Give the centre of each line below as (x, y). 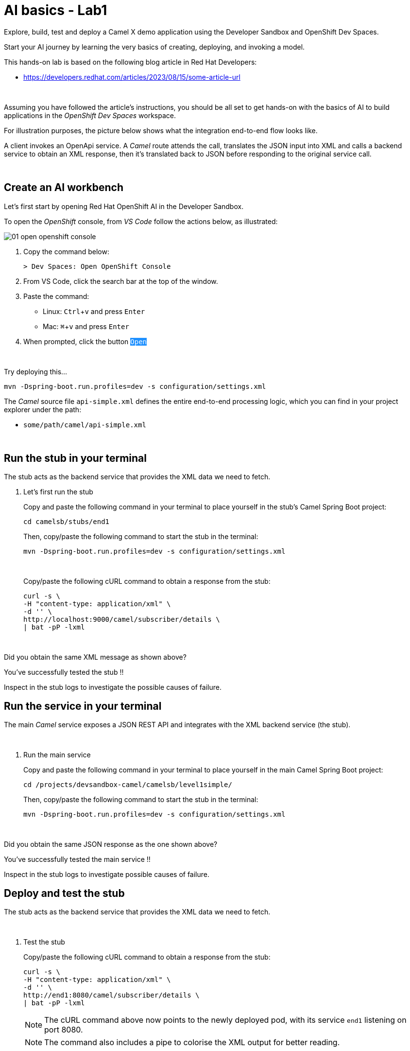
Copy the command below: (67, 251)
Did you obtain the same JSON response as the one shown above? (111, 844)
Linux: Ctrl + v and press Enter (94, 311)
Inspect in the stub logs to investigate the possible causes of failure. (113, 687)
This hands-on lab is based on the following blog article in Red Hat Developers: (130, 62)
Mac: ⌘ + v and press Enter (86, 326)
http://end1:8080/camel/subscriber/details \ (111, 995)
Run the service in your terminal (83, 706)
